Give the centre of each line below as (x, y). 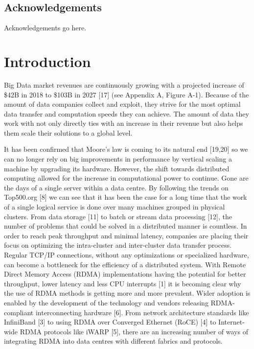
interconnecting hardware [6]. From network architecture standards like (142, 312)
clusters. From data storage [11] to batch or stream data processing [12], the (118, 216)
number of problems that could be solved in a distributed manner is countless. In (126, 226)
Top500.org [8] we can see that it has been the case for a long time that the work (126, 197)
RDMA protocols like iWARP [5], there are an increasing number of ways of (134, 331)
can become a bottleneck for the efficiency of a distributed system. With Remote (125, 264)
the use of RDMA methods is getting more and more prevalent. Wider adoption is (127, 293)
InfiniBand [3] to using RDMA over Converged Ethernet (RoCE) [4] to (110, 322)
